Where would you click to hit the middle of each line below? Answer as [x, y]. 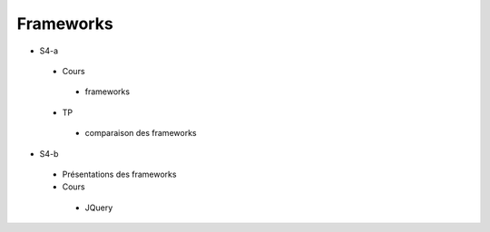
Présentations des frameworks [119, 174]
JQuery [99, 208]
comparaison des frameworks [141, 133]
